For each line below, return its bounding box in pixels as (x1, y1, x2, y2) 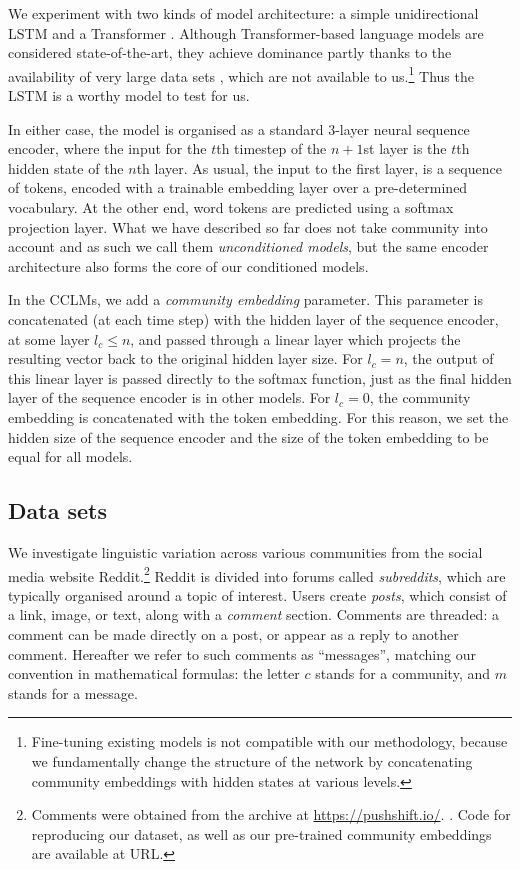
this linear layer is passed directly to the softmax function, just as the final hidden (8, 367, 512, 388)
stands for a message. (8, 682, 138, 703)
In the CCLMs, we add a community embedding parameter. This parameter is (8, 289, 484, 310)
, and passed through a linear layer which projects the (130, 328, 461, 349)
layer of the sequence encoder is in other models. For (8, 387, 331, 408)
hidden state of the (8, 157, 124, 178)
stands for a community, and (315, 663, 491, 684)
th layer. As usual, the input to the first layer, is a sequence (136, 157, 502, 178)
